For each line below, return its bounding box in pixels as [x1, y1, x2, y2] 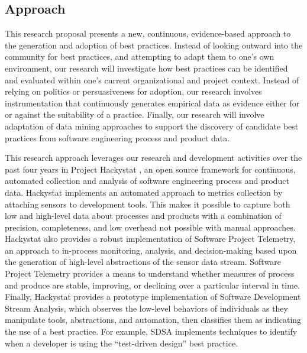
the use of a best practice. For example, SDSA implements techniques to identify [5, 325, 298, 338]
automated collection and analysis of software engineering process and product [5, 174, 289, 187]
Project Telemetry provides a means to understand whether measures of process [5, 267, 295, 280]
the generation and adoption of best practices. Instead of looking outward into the [5, 38, 303, 51]
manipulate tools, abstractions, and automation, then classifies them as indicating [5, 313, 302, 326]
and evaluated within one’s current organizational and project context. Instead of [5, 73, 299, 86]
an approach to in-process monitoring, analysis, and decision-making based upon [5, 244, 297, 256]
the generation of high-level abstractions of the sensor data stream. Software [5, 255, 281, 268]
